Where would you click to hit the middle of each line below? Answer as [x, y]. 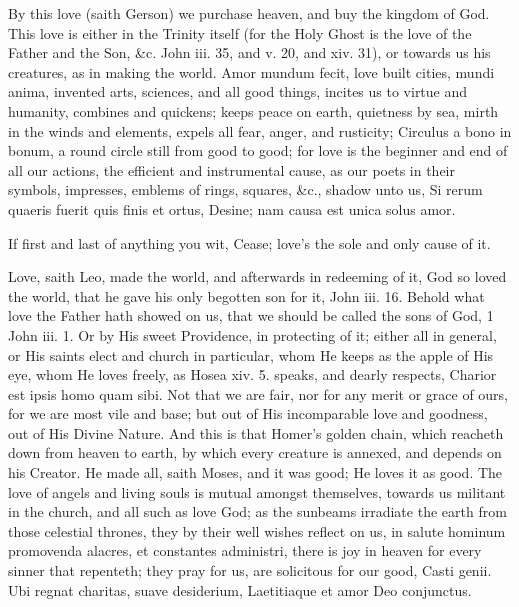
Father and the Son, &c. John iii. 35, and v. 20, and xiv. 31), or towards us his [249, 52]
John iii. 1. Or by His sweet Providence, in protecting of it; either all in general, [252, 334]
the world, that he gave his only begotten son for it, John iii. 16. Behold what [246, 295]
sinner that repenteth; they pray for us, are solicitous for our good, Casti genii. [250, 570]
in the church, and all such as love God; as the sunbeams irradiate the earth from [257, 511]
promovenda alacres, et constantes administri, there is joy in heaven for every [245, 550]
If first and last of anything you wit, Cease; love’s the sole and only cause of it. [249, 242]
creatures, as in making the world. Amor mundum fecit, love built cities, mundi [251, 71]
